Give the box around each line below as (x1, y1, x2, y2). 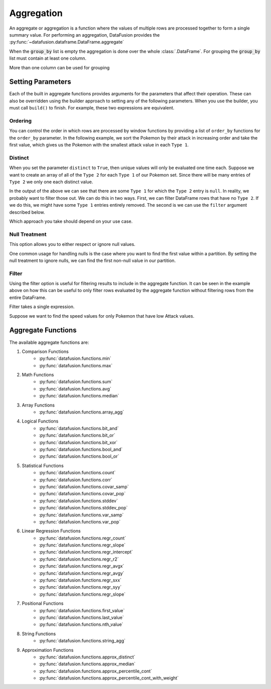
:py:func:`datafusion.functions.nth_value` (39, 621, 123, 627)
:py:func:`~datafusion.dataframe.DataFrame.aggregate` (9, 39, 124, 45)
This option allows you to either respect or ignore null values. (9, 241, 135, 247)
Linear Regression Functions (22, 528, 81, 534)
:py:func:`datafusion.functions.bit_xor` (39, 439, 118, 445)
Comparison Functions (22, 348, 69, 354)
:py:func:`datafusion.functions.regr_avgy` (39, 570, 124, 576)
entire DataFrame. (9, 294, 47, 301)
